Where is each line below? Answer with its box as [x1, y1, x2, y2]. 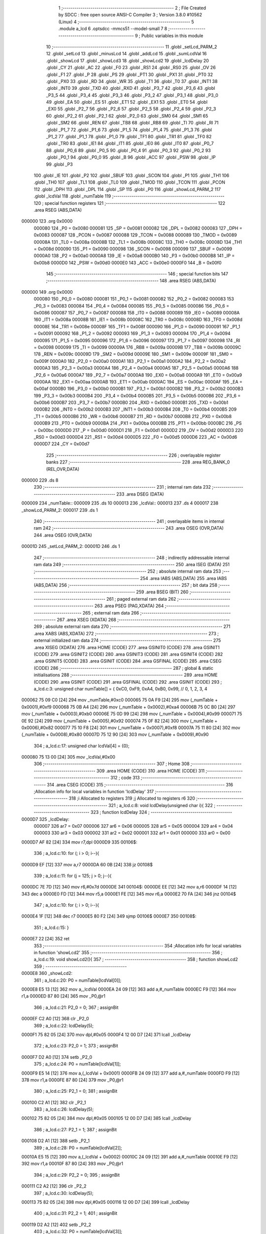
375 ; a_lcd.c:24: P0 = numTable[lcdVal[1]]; [33, 1061, 121, 1067]
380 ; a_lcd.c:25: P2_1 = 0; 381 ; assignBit [33, 1088, 118, 1094]
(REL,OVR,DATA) [46, 466, 80, 472]
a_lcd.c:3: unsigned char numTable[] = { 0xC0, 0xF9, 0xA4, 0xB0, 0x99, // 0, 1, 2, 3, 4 [33, 686, 208, 692]
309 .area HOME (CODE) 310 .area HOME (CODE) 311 [96, 768, 205, 773]
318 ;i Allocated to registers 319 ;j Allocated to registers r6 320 [68, 795, 196, 802]
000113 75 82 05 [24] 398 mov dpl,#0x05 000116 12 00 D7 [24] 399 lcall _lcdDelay [21, 1199, 190, 1205]
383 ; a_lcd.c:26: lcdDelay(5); [33, 1106, 94, 1113]
